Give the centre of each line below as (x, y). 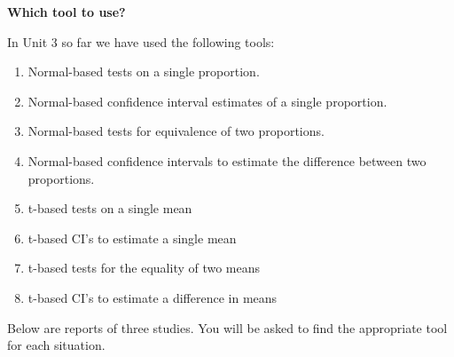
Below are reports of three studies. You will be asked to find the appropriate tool (227, 327)
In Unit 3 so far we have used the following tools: (141, 41)
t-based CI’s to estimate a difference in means (153, 297)
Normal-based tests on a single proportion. (144, 71)
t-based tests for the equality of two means (144, 268)
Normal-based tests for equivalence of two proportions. (176, 131)
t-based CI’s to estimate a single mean (132, 238)
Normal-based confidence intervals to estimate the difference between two (227, 160)
